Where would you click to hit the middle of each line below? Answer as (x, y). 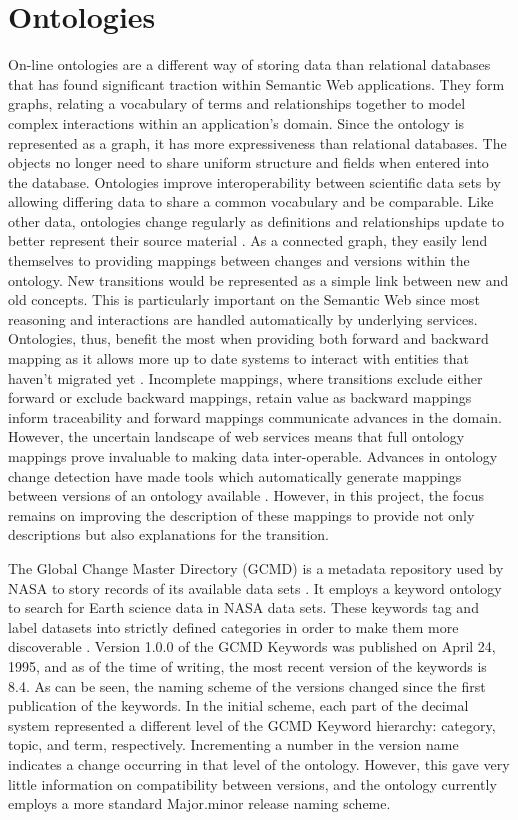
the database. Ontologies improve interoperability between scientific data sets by (254, 181)
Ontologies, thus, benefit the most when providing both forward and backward (248, 338)
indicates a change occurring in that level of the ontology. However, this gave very (259, 763)
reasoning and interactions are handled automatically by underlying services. (243, 318)
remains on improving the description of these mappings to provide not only (241, 514)
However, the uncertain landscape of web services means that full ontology (236, 436)
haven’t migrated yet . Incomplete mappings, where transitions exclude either (245, 377)
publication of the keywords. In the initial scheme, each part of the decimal (238, 705)
